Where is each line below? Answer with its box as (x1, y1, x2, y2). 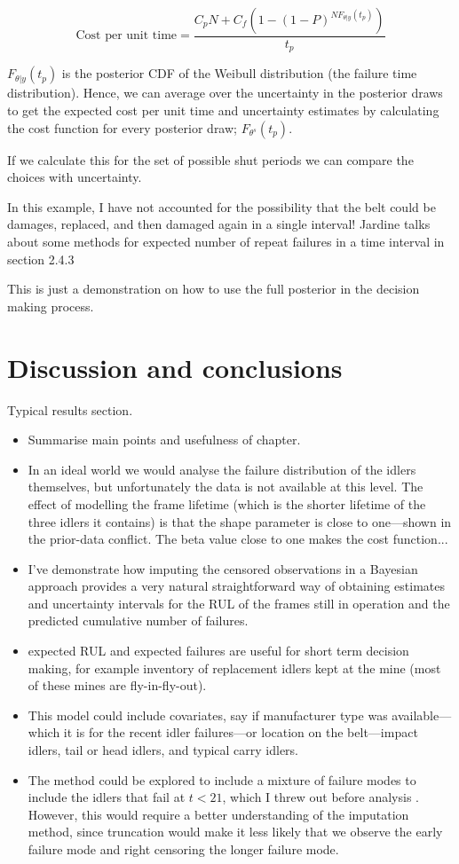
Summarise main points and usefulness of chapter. (28, 430, 301, 449)
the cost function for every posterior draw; (7, 118, 237, 137)
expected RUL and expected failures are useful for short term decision (28, 641, 409, 660)
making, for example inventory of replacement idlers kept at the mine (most (28, 658, 441, 677)
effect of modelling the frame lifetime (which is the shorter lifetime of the (28, 494, 426, 513)
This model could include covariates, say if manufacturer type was (28, 705, 388, 724)
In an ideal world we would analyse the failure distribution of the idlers (28, 459, 416, 478)
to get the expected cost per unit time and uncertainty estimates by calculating (7, 101, 439, 120)
